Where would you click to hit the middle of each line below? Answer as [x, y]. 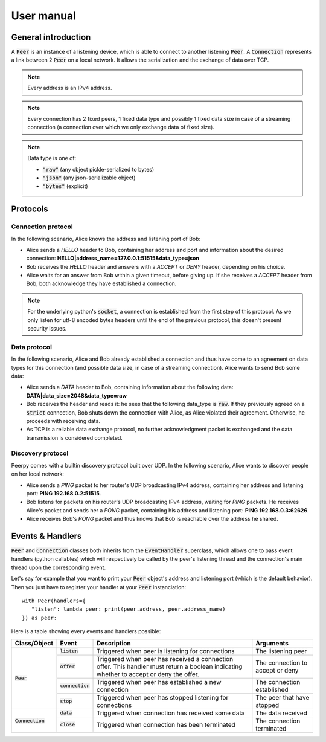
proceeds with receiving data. [63, 421]
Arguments [272, 643]
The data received [281, 713]
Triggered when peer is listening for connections [166, 651]
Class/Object [34, 643]
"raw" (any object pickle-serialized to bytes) [98, 169]
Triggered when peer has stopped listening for [163, 697]
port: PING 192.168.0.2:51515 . [64, 493]
